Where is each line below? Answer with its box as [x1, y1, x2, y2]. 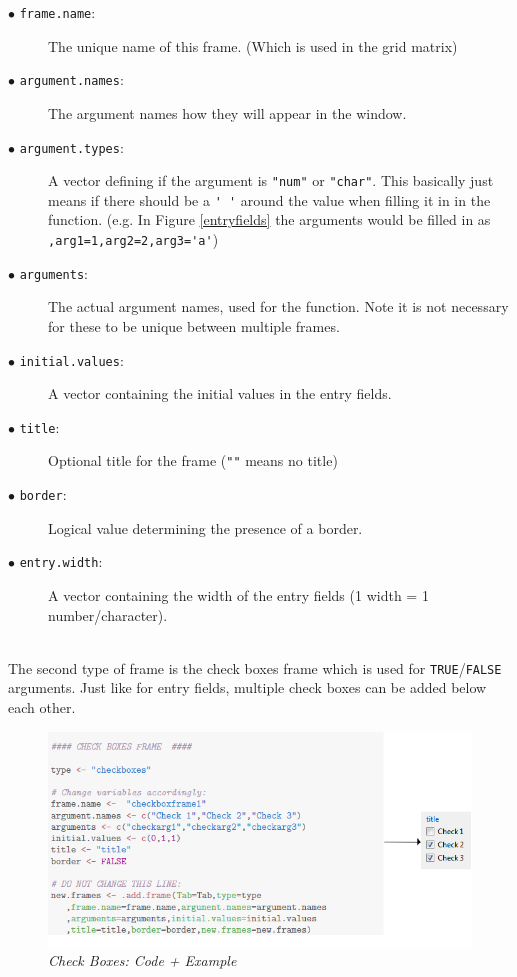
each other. [8, 697, 76, 718]
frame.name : [19, 2, 96, 22]
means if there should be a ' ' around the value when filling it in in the [48, 189, 491, 210]
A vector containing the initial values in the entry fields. [48, 383, 392, 404]
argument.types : [19, 136, 124, 157]
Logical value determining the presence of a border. [48, 517, 363, 538]
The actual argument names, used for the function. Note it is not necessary [48, 296, 509, 317]
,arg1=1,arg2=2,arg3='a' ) [48, 229, 219, 250]
